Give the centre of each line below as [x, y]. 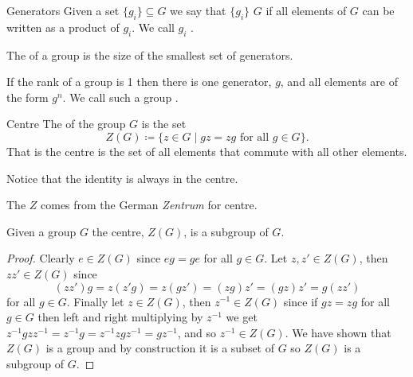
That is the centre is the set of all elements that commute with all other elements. [207, 151]
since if [301, 301]
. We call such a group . [120, 97]
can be [378, 10]
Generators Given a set [63, 10]
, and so [197, 332]
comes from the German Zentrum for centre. [149, 205]
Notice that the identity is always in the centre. [122, 178]
